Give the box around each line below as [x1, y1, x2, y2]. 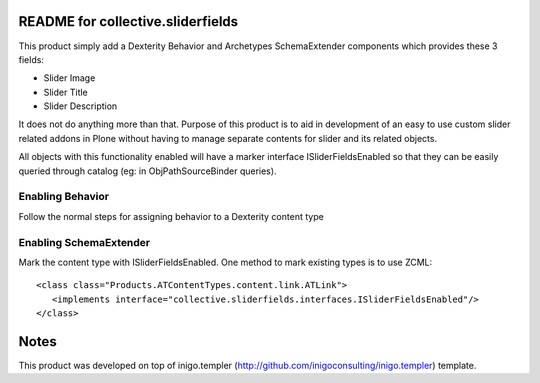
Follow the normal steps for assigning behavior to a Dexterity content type [18, 210, 324, 222]
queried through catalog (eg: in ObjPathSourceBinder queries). [18, 165, 277, 177]
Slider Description [43, 100, 118, 112]
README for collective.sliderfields [18, 13, 239, 30]
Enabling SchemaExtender [18, 235, 151, 249]
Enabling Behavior [18, 190, 110, 204]
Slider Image [43, 72, 96, 84]
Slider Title [43, 86, 89, 98]
